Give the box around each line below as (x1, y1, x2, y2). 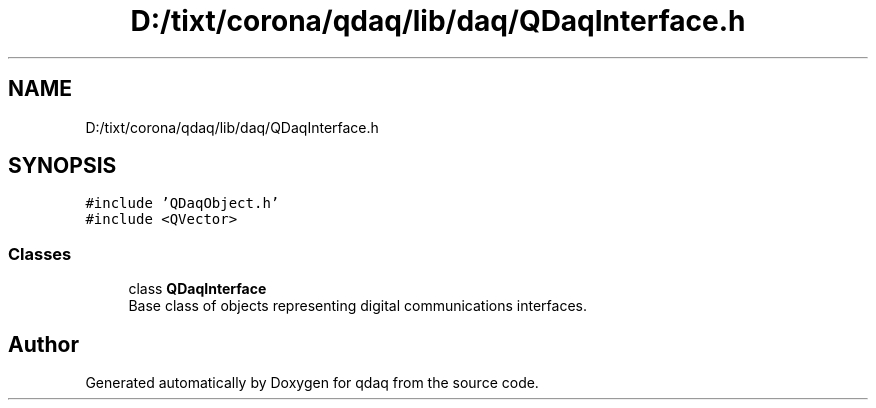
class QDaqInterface (128, 280, 267, 298)
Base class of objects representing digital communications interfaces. (128, 297, 587, 315)
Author (8, 331, 79, 357)
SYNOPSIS (8, 153, 117, 179)
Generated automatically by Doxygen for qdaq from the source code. (85, 374, 539, 392)
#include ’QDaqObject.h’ (85, 195, 280, 212)
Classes (8, 243, 72, 264)
